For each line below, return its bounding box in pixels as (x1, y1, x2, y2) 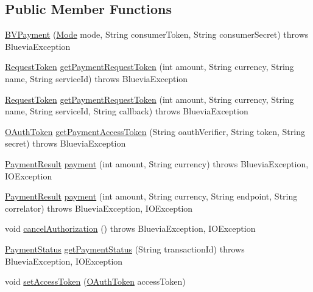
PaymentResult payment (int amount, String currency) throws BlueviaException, (5, 157, 309, 170)
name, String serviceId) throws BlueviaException (5, 72, 188, 85)
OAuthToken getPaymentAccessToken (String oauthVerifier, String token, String (5, 125, 305, 137)
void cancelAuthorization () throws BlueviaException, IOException (5, 222, 256, 235)
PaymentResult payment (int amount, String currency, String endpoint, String (5, 190, 298, 203)
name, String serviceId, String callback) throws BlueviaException (5, 105, 248, 117)
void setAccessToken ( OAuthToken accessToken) (5, 275, 186, 288)
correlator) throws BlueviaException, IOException (5, 201, 193, 214)
